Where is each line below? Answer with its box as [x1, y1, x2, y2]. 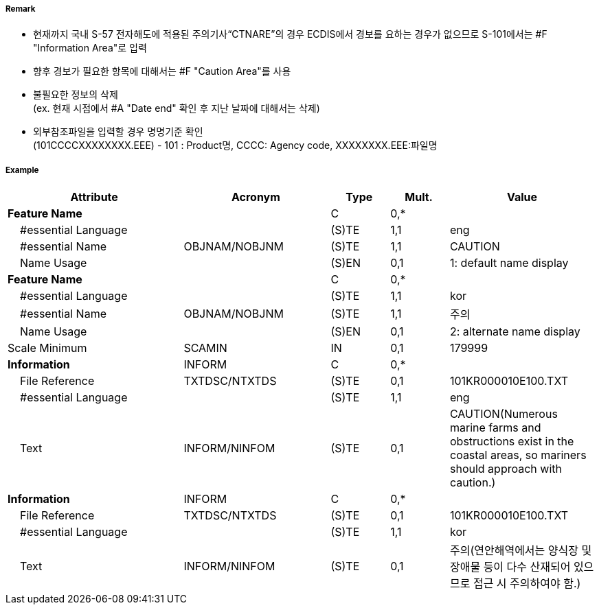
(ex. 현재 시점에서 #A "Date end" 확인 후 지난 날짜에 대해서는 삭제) [33, 102, 320, 115]
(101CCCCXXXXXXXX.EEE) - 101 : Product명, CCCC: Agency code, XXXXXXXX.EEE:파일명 [33, 139, 438, 152]
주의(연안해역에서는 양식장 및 [449, 543, 592, 558]
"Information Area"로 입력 [33, 42, 147, 54]
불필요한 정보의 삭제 [33, 89, 118, 101]
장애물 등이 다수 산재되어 [449, 560, 571, 574]
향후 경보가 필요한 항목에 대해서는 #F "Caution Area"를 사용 [33, 65, 291, 78]
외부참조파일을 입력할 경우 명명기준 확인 [33, 126, 203, 138]
